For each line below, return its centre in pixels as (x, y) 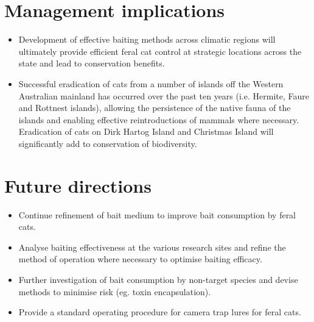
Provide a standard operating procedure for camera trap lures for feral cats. (160, 312)
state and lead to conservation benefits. (92, 63)
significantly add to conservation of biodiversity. (108, 143)
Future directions (78, 185)
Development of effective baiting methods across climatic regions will (147, 39)
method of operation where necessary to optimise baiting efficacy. (140, 259)
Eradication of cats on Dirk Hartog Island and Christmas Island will (146, 131)
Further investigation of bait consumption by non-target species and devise (158, 279)
